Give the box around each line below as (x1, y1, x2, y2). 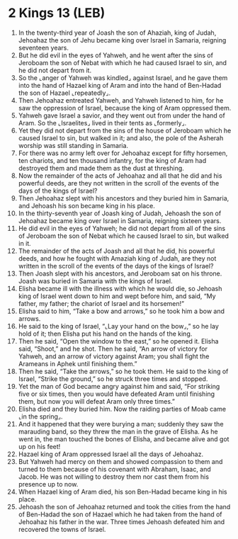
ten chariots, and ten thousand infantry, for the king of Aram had (18, 156, 207, 164)
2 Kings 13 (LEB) (8, 5, 106, 21)
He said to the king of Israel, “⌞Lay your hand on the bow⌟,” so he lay (18, 322, 219, 330)
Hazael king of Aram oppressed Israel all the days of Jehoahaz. (18, 450, 204, 458)
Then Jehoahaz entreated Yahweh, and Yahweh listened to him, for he (18, 96, 224, 104)
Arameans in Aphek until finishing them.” (18, 359, 137, 368)
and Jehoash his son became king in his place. (18, 201, 155, 210)
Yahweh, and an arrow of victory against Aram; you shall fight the (18, 352, 210, 361)
